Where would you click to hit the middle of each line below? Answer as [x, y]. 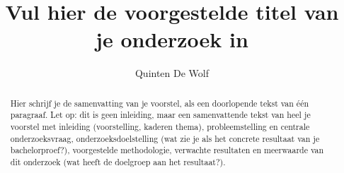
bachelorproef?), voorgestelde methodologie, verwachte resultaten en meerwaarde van [167, 150]
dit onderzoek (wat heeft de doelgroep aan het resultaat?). [118, 161]
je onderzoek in [172, 39]
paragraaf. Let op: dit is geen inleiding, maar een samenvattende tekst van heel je [160, 115]
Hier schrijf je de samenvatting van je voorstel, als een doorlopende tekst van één [160, 103]
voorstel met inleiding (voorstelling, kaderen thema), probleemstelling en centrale [160, 127]
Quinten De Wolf [172, 73]
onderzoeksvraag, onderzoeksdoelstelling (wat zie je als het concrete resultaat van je [165, 138]
